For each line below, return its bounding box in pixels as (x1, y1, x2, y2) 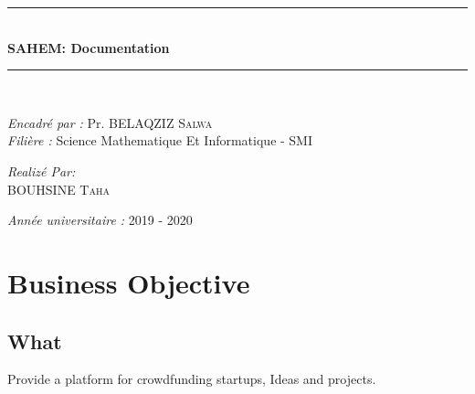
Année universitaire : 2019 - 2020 (7, 210, 193, 229)
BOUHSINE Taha (7, 179, 110, 198)
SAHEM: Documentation (7, 37, 170, 57)
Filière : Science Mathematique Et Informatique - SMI (7, 131, 313, 150)
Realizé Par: (7, 161, 76, 180)
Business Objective (7, 263, 250, 301)
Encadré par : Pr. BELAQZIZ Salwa (7, 112, 213, 132)
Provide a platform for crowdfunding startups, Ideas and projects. (7, 369, 376, 389)
